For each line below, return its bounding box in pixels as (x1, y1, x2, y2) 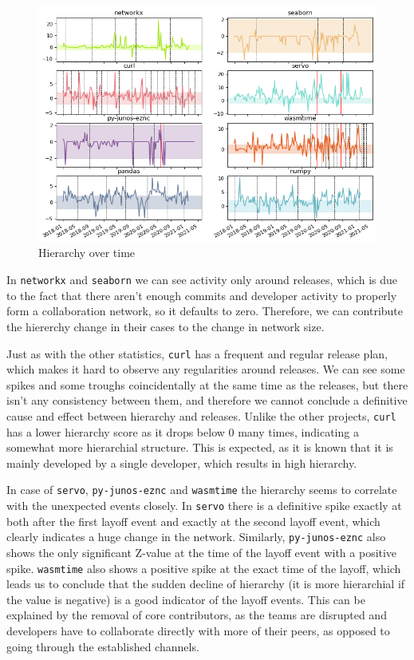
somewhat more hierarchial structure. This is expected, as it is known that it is (6, 439, 393, 456)
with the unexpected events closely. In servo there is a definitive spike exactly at (6, 497, 402, 514)
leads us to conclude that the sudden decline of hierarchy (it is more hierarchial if (6, 575, 405, 592)
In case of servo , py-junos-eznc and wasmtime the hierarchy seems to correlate (6, 481, 397, 498)
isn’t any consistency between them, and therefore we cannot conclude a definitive (6, 392, 408, 409)
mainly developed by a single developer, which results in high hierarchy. (6, 454, 357, 471)
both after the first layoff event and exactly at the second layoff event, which (6, 512, 380, 529)
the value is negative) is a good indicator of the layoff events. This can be (6, 591, 365, 607)
